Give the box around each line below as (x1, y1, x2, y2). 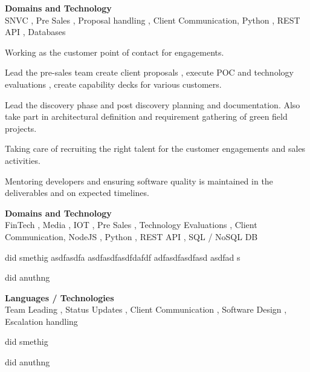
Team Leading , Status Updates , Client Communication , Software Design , (5, 303, 287, 316)
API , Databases (5, 25, 66, 38)
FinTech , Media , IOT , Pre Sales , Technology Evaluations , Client (5, 218, 257, 231)
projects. (5, 122, 37, 134)
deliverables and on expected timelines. (5, 186, 149, 199)
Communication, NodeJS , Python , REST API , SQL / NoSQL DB (5, 230, 258, 243)
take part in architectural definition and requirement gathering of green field (5, 110, 288, 123)
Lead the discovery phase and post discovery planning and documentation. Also (5, 98, 300, 111)
